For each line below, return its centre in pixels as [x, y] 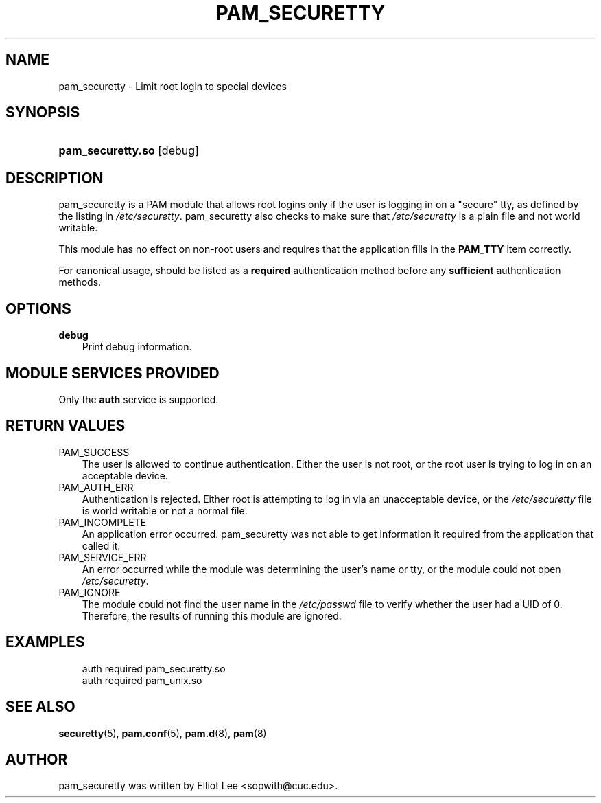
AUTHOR [37, 759]
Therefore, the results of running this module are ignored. [212, 615]
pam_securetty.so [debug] [129, 151]
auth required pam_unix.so [142, 680]
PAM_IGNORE [90, 592]
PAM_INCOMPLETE [103, 522]
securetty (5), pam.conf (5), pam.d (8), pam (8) [163, 733]
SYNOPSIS [43, 113]
